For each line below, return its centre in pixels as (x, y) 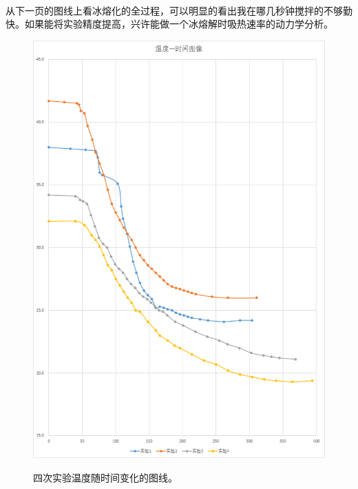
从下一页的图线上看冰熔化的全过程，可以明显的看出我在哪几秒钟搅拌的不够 (174, 10)
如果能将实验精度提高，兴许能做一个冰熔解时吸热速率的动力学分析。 (179, 24)
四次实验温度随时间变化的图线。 (105, 477)
